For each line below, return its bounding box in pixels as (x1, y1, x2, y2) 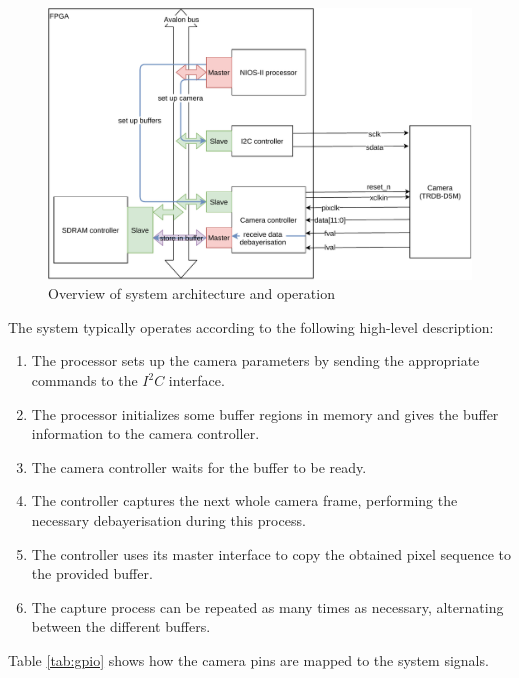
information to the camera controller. (31, 423, 260, 444)
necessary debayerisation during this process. (31, 509, 306, 530)
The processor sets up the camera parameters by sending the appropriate (31, 350, 480, 371)
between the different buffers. (31, 616, 211, 637)
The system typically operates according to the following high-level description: (8, 316, 494, 337)
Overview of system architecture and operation (48, 283, 335, 304)
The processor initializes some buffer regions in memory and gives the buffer (31, 403, 499, 424)
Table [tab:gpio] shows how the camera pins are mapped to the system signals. (8, 649, 489, 670)
